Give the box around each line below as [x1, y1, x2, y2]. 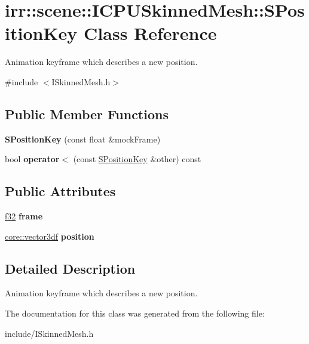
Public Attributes [5, 182, 116, 200]
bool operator [5, 153, 60, 165]
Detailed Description [5, 259, 136, 277]
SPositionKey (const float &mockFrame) [5, 132, 161, 145]
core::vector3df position [5, 230, 94, 242]
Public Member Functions [5, 104, 169, 123]
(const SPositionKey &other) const [73, 153, 201, 165]
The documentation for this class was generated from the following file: [5, 307, 265, 320]
